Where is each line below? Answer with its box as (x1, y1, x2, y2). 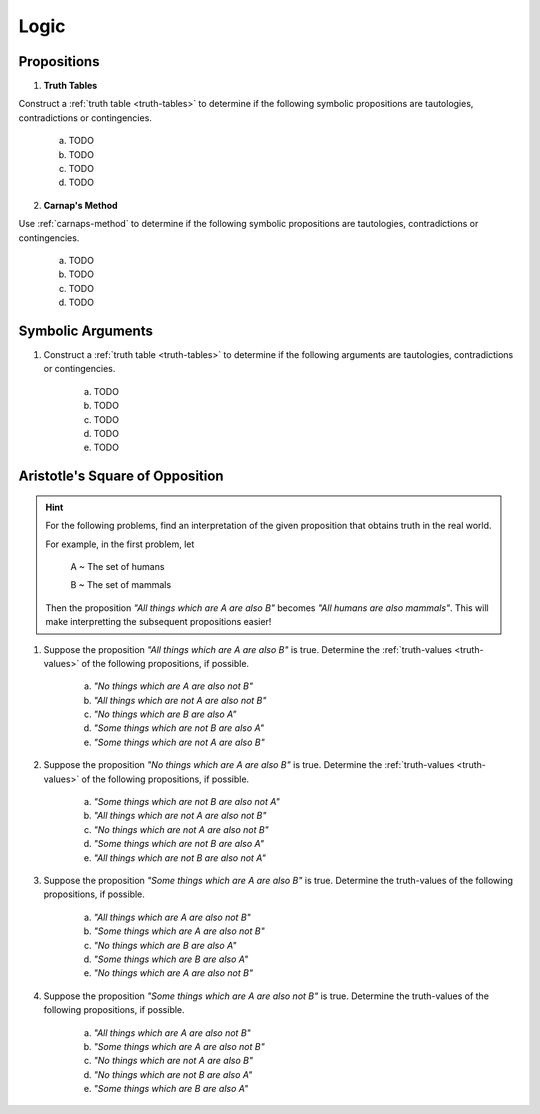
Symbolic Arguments (18, 322, 154, 339)
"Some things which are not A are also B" (93, 736, 265, 748)
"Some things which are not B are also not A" (93, 796, 280, 808)
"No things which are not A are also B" (93, 1055, 254, 1067)
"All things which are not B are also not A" (93, 851, 267, 864)
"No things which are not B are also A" (93, 1068, 253, 1080)
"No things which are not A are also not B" (93, 823, 269, 835)
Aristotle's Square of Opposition (18, 468, 224, 485)
